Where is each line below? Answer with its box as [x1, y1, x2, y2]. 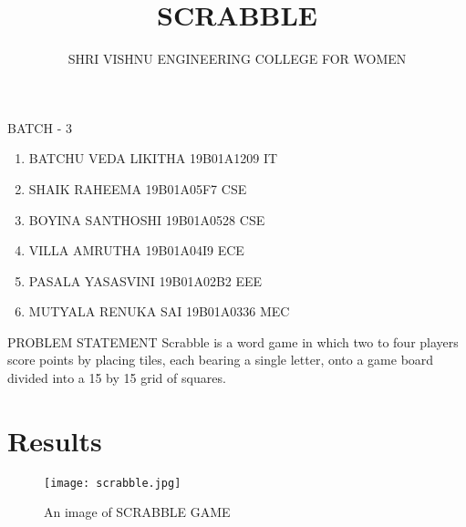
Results [7, 421, 102, 459]
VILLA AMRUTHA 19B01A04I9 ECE [28, 241, 244, 260]
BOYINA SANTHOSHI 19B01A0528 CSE [28, 210, 265, 229]
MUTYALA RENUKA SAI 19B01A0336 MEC [28, 302, 290, 321]
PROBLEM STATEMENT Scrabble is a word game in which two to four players [7, 332, 459, 351]
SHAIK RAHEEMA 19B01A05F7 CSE [28, 179, 247, 198]
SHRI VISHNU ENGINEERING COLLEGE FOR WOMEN [67, 49, 407, 68]
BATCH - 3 [7, 118, 72, 137]
